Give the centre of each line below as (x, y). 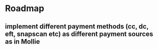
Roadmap (25, 8)
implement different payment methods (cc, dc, (77, 26)
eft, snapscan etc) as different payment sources (79, 34)
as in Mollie (23, 41)
